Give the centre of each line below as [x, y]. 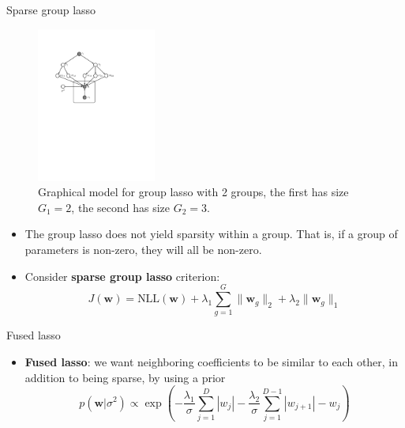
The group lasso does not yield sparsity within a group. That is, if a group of [211, 234]
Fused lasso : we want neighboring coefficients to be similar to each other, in [212, 361]
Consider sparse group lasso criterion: [122, 276]
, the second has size [121, 207]
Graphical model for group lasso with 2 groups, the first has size [193, 192]
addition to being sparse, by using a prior [125, 377]
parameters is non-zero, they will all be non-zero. [143, 250]
